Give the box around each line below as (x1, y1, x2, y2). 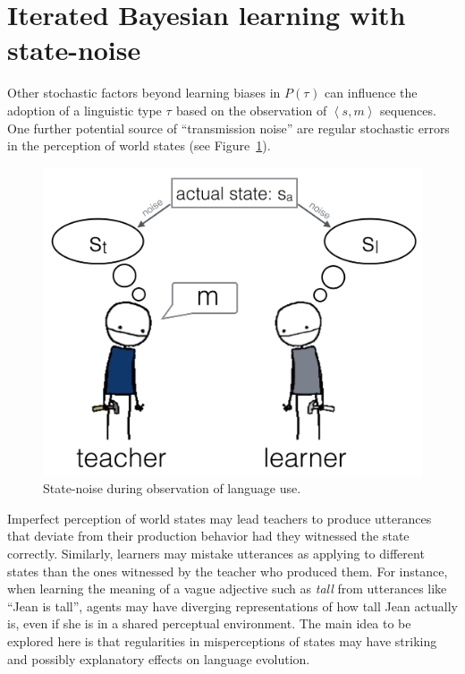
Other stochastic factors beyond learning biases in (7, 83, 281, 102)
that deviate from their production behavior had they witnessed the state (7, 526, 410, 545)
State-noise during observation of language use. (43, 479, 301, 498)
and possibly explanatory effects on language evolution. (7, 649, 310, 668)
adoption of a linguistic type (7, 100, 162, 119)
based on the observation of (176, 100, 327, 119)
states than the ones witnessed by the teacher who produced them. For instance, (7, 561, 448, 580)
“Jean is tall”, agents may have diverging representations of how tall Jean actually (7, 596, 459, 615)
